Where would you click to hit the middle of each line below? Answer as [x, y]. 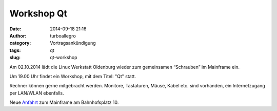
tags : [15, 50]
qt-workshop [64, 58]
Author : [18, 35]
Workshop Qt [38, 13]
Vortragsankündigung [73, 43]
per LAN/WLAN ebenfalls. [37, 93]
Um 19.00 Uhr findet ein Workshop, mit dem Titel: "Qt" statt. [73, 76]
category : [20, 43]
